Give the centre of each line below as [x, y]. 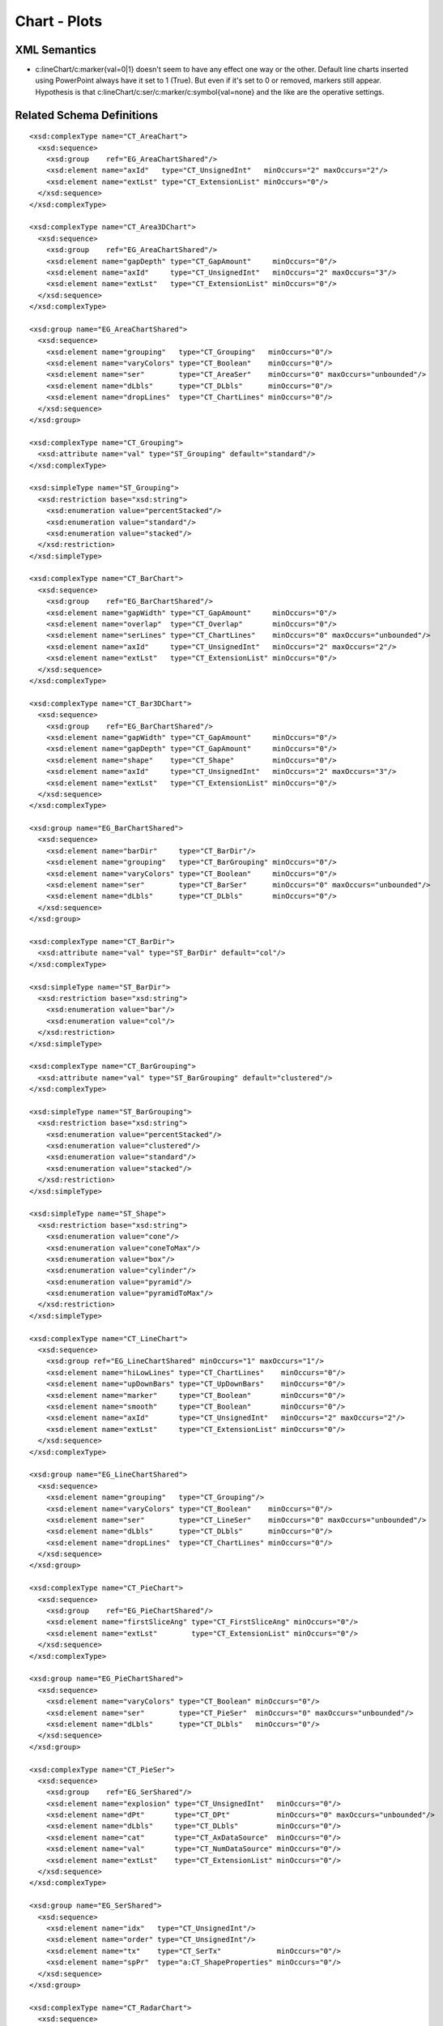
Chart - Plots [59, 21]
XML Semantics [56, 50]
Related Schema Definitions [86, 115]
